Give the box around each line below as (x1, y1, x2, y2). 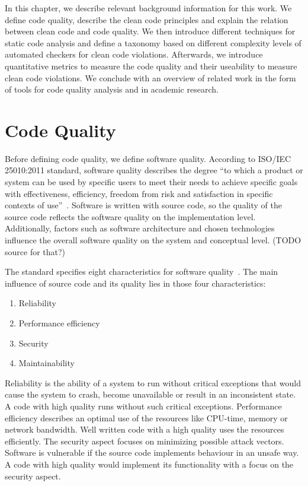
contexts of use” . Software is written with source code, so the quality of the (5, 199, 282, 211)
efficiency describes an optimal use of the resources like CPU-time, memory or (5, 411, 288, 424)
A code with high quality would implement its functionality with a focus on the (5, 458, 294, 470)
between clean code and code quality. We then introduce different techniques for (5, 25, 296, 37)
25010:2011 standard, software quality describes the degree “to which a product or (5, 164, 303, 176)
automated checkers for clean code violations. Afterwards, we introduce (5, 48, 263, 61)
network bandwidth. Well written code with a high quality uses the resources (5, 423, 284, 436)
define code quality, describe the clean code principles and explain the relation (5, 13, 288, 26)
